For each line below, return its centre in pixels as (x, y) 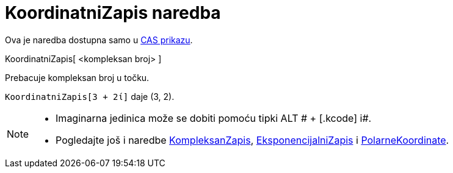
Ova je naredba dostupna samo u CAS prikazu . (99, 40)
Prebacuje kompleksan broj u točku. (77, 77)
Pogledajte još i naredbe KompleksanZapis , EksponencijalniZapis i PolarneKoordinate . (252, 140)
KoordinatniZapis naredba (113, 13)
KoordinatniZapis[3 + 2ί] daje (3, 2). (90, 96)
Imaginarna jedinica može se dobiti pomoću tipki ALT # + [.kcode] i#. (214, 118)
